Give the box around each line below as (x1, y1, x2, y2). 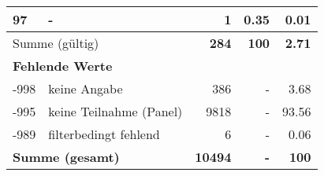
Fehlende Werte (13, 57, 113, 75)
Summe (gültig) (13, 34, 99, 52)
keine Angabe (48, 79, 123, 97)
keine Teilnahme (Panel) (48, 102, 183, 120)
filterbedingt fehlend (48, 125, 160, 143)
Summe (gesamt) (13, 148, 120, 166)
